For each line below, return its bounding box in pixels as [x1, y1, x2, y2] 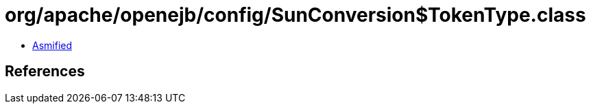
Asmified [32, 39, 73, 51]
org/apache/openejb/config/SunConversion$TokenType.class [5, 3, 586, 27]
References [5, 63, 85, 80]
